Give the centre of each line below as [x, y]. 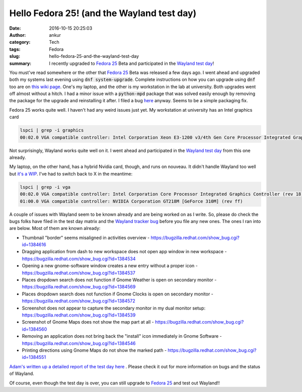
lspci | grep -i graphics [52, 130]
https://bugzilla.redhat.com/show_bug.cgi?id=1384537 [79, 273]
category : [20, 42]
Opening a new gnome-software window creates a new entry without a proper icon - [110, 266]
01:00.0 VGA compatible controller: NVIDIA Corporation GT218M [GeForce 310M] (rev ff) [131, 201]
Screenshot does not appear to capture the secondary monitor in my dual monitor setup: [114, 308]
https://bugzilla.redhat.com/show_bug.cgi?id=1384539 [79, 315]
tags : [15, 49]
